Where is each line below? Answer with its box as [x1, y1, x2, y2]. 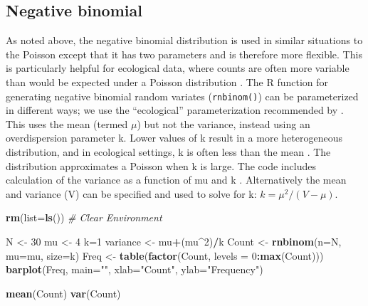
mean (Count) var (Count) [6, 285, 121, 300]
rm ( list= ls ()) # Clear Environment [6, 210, 162, 225]
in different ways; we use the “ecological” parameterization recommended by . [6, 102, 344, 117]
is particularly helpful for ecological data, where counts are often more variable [6, 60, 349, 75]
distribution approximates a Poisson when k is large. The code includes [6, 158, 316, 173]
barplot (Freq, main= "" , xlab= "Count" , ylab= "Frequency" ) [6, 262, 263, 277]
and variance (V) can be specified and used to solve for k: [6, 186, 257, 201]
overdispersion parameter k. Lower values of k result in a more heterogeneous [6, 130, 342, 145]
